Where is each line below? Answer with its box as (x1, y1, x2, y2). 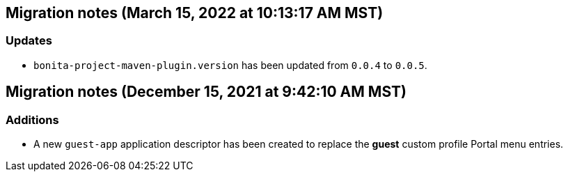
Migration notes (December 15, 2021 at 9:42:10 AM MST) (6, 83, 407, 101)
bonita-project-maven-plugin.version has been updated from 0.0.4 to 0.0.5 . (33, 59, 427, 71)
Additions (6, 112, 59, 127)
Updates (6, 33, 52, 48)
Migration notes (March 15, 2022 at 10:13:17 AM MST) (6, 4, 384, 22)
